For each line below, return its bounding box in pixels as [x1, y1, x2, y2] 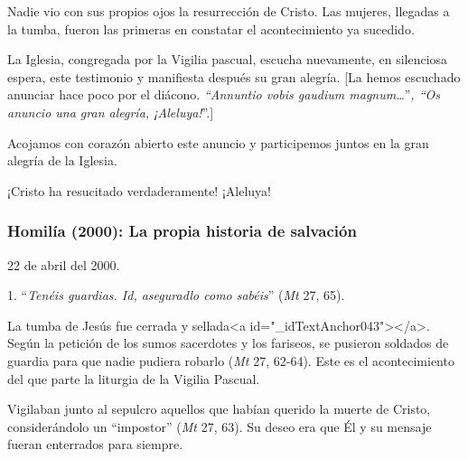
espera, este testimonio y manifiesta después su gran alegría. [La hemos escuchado [7, 67, 461, 86]
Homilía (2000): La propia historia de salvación [7, 220, 357, 242]
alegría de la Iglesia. [7, 151, 117, 170]
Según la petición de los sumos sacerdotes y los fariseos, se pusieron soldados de [7, 333, 449, 352]
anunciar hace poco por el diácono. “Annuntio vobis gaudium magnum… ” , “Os [7, 85, 440, 104]
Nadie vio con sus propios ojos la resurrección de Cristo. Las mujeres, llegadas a [7, 2, 450, 20]
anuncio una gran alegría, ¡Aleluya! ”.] [7, 102, 214, 121]
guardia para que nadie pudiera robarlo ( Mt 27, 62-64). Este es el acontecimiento [7, 351, 454, 370]
